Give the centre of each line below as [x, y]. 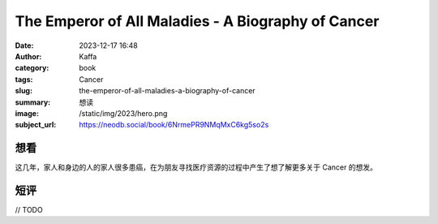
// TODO [29, 210]
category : [32, 68]
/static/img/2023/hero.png [123, 113]
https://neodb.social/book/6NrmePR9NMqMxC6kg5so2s [174, 125]
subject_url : [36, 125]
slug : [24, 91]
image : [27, 113]
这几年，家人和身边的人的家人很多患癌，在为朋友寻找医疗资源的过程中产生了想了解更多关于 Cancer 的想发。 [196, 167]
